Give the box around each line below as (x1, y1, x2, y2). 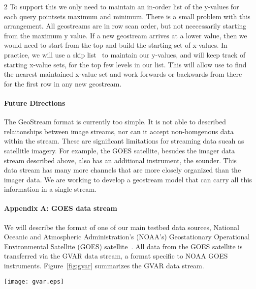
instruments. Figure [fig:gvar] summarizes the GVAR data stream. (4, 260, 204, 271)
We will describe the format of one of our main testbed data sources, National (4, 222, 240, 232)
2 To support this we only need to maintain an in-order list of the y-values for (4, 1, 239, 11)
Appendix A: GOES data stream (4, 203, 117, 213)
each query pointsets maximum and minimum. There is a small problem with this (4, 11, 251, 21)
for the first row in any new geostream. (4, 78, 122, 88)
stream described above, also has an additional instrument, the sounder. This (4, 155, 237, 165)
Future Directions (4, 97, 65, 108)
